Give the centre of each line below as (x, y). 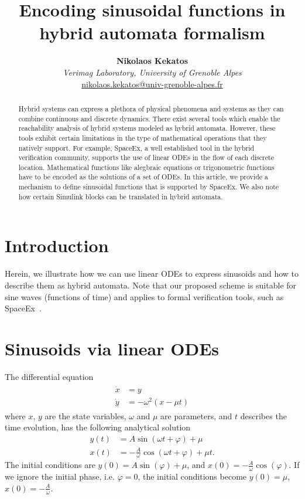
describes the (263, 415)
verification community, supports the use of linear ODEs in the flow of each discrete (146, 157)
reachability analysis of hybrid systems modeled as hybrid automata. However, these (147, 128)
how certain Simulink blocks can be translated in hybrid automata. (121, 196)
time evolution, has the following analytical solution (98, 427)
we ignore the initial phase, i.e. (60, 476)
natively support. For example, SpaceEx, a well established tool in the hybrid (136, 147)
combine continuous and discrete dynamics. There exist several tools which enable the (149, 118)
